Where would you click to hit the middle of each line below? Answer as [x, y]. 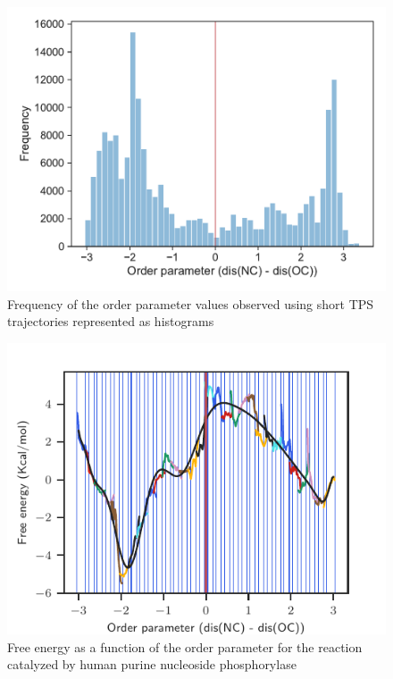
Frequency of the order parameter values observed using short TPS [191, 303]
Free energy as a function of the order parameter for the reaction [185, 646]
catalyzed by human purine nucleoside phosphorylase [152, 664]
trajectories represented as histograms [111, 321]
